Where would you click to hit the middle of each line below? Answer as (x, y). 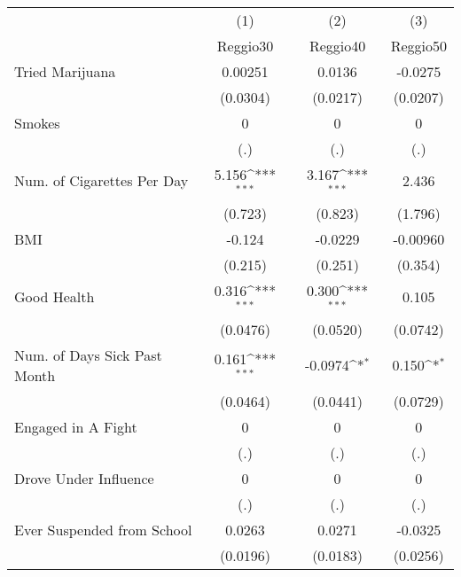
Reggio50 (418, 46)
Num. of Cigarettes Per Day (102, 181)
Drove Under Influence (84, 478)
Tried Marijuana (65, 71)
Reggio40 (337, 46)
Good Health (55, 297)
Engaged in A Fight (76, 426)
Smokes (37, 123)
